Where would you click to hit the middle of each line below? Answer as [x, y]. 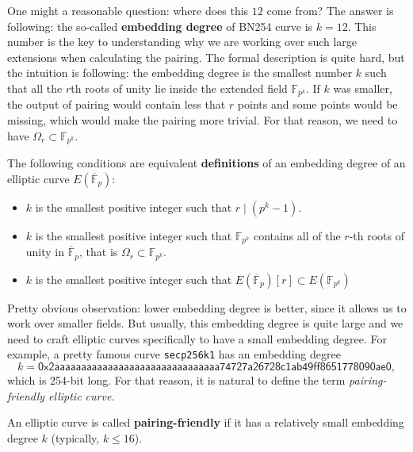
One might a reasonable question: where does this [128, 10]
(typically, [75, 437]
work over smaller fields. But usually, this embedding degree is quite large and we [205, 323]
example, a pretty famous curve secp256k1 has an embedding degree [174, 354]
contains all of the [297, 235]
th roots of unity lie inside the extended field [179, 88]
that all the [35, 88]
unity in [45, 252]
